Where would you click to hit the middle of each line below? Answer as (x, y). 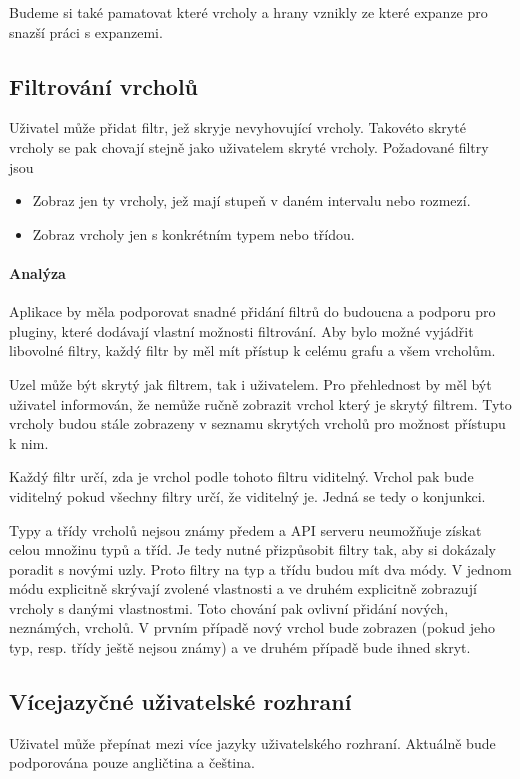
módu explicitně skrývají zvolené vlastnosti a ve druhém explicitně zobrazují (243, 588)
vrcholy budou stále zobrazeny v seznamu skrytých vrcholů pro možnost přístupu (257, 423)
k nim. (29, 442)
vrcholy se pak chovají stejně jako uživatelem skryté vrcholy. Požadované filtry (249, 146)
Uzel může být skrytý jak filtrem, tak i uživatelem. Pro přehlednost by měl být (250, 383)
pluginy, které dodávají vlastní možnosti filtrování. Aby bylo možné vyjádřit (241, 330)
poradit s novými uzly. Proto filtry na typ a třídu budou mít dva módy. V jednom (260, 568)
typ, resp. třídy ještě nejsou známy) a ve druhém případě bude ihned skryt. (240, 647)
